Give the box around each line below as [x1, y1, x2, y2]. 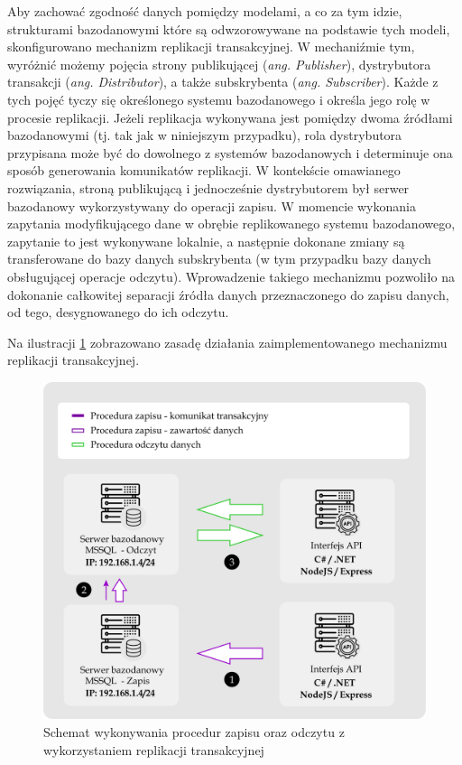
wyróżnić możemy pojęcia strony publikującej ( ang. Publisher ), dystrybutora [7, 54, 431, 73]
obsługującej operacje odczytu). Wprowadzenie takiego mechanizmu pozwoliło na [7, 266, 456, 285]
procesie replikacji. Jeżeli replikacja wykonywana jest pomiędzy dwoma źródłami [7, 107, 453, 126]
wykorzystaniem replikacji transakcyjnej [43, 740, 264, 759]
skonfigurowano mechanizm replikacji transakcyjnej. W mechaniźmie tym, [7, 37, 415, 56]
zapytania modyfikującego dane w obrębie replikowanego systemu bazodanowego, [7, 214, 456, 233]
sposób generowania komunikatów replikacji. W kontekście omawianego [7, 161, 401, 180]
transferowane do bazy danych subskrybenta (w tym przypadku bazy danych [7, 249, 431, 268]
